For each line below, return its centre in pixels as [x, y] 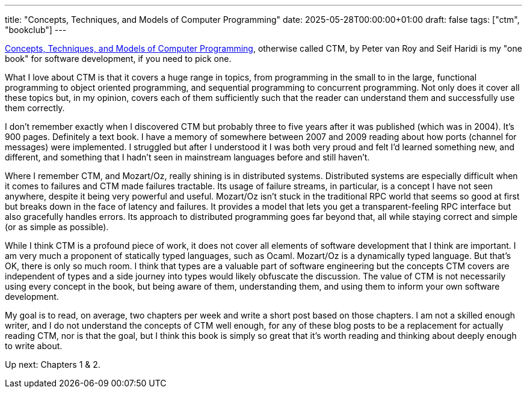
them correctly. [35, 108]
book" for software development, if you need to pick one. [118, 59]
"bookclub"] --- [36, 30]
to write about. [34, 346]
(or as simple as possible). [57, 227]
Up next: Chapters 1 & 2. [53, 364]
